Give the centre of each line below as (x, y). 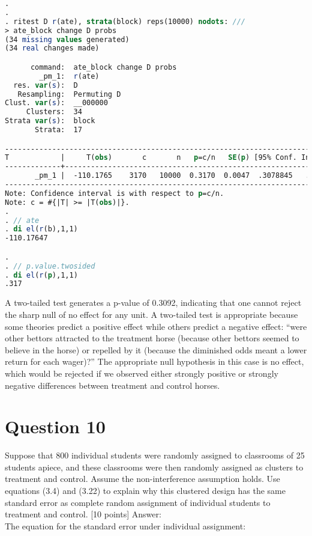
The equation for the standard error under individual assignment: (125, 525)
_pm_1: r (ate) (69, 76)
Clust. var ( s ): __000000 (56, 103)
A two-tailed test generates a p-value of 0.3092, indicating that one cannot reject (153, 303)
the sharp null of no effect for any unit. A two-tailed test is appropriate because (151, 314)
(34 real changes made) (52, 48)
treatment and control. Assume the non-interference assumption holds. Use (142, 479)
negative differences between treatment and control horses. (112, 385)
